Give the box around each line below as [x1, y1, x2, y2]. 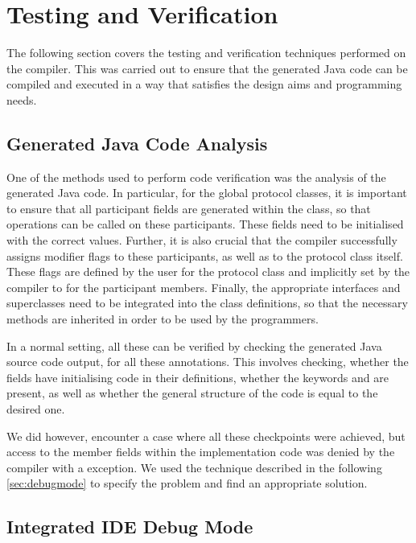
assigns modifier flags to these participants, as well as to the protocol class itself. [6, 247, 403, 264]
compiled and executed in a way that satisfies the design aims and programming [6, 76, 402, 93]
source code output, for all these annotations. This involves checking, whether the [6, 353, 409, 370]
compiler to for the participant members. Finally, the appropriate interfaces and [6, 278, 401, 295]
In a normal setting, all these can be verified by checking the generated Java [6, 337, 382, 354]
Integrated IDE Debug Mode [6, 514, 253, 539]
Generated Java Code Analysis [6, 130, 268, 155]
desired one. [6, 401, 65, 418]
